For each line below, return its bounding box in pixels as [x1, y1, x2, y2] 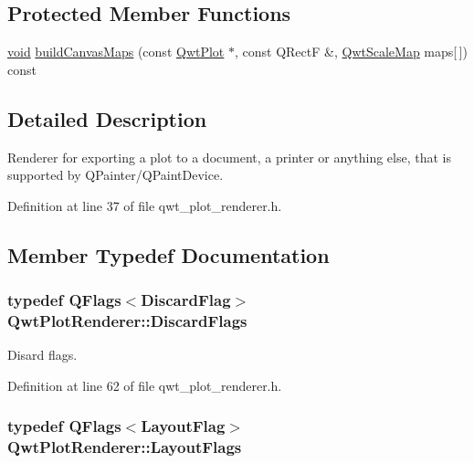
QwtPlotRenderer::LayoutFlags [7, 436, 242, 458]
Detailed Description [7, 104, 207, 132]
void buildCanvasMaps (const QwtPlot [7, 42, 225, 61]
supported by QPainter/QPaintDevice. [7, 165, 224, 184]
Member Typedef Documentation [7, 240, 330, 268]
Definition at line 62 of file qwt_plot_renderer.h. [7, 375, 282, 395]
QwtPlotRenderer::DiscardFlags [7, 310, 248, 331]
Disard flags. [7, 345, 78, 364]
